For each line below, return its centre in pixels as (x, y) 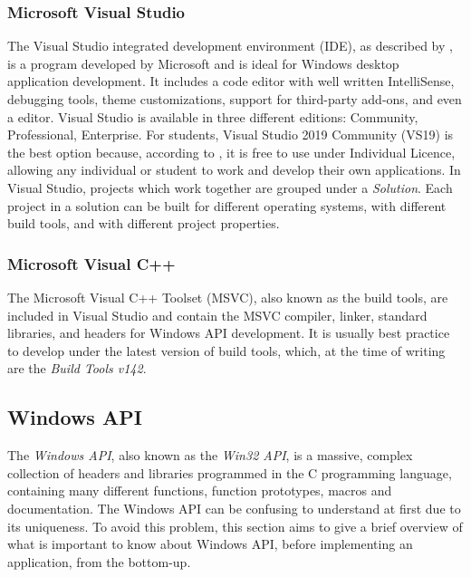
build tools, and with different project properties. (144, 223)
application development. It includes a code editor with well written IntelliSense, (231, 81)
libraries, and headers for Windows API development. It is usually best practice (229, 333)
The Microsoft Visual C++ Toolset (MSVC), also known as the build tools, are (228, 297)
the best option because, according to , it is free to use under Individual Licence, (231, 152)
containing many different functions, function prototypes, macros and (200, 490)
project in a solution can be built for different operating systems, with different (227, 205)
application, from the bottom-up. (99, 561)
